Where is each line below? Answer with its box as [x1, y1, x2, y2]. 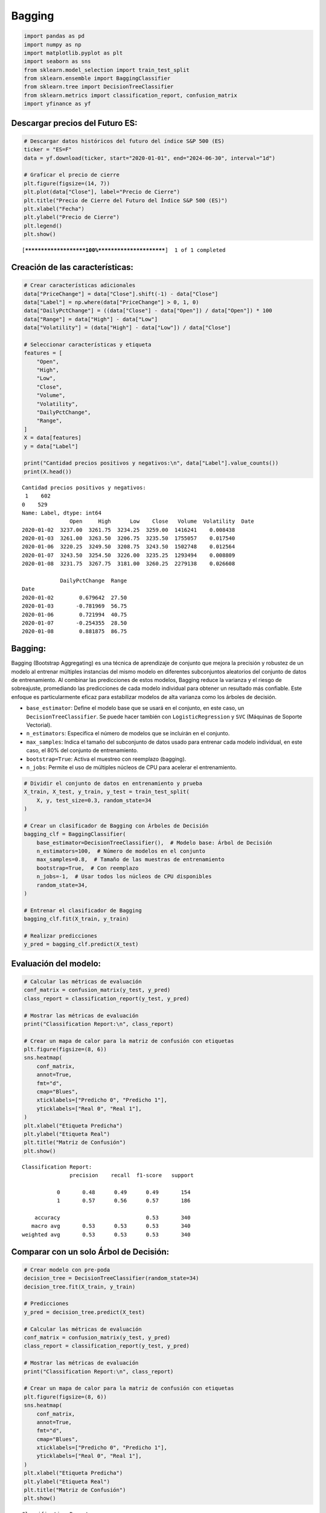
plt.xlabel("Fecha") [24, 205, 85, 212]
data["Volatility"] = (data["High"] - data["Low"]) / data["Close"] [24, 324, 231, 331]
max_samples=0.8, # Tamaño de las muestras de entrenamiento [36, 856, 225, 863]
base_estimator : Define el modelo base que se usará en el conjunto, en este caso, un [26, 704, 245, 712]
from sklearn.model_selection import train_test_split [24, 67, 190, 73]
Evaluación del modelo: [11, 958, 101, 968]
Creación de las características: [11, 262, 134, 272]
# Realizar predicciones [24, 932, 98, 939]
